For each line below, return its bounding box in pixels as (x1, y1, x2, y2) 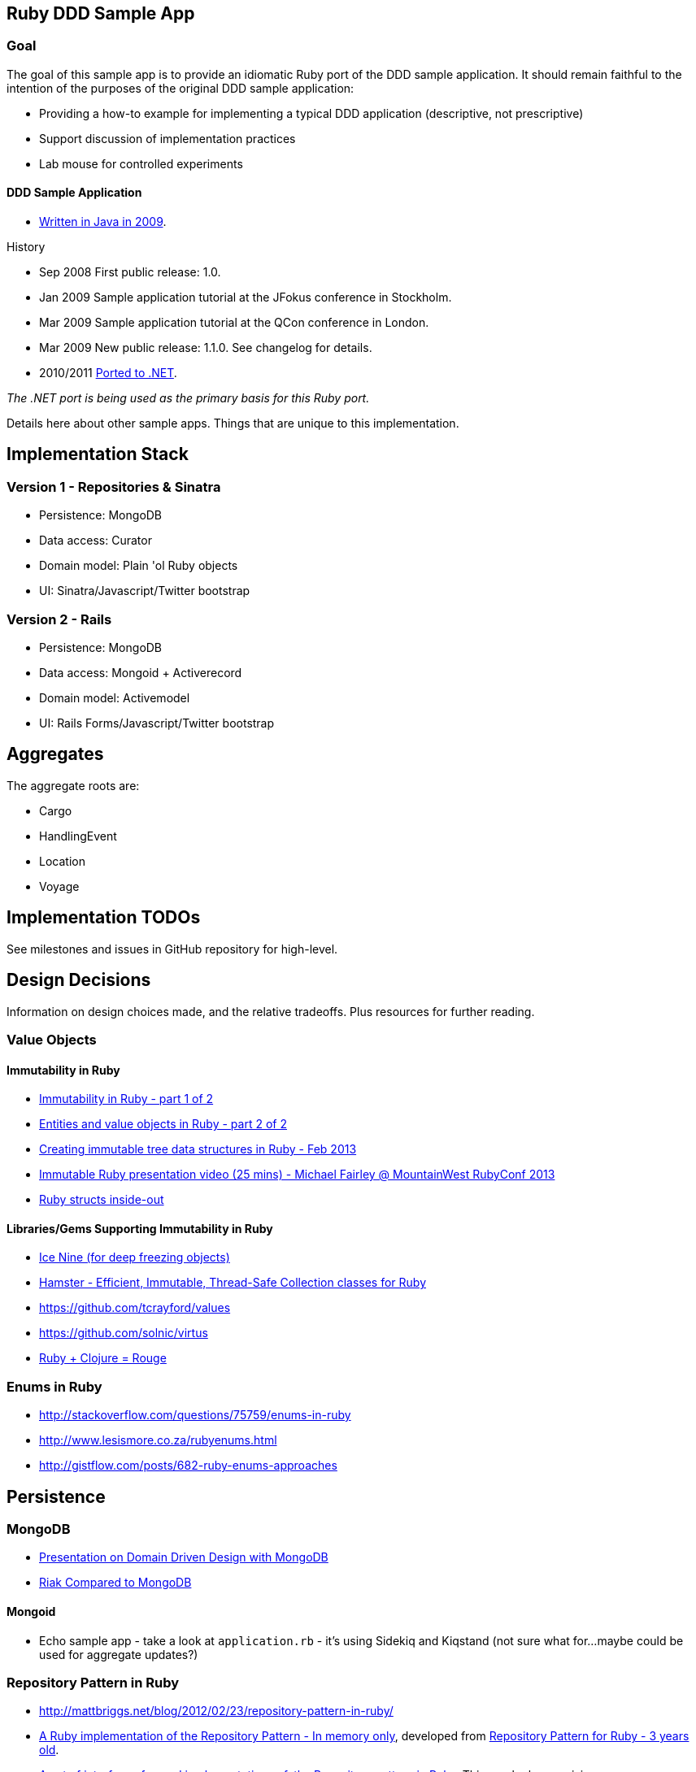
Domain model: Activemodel (39, 690, 190, 705)
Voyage (39, 879, 80, 893)
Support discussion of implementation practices (39, 131, 296, 145)
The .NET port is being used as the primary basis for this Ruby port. (7, 391, 370, 406)
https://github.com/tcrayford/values (39, 1301, 231, 1315)
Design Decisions (7, 970, 151, 991)
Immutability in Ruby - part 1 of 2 (39, 1092, 214, 1106)
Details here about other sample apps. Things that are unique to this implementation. (7, 416, 459, 431)
